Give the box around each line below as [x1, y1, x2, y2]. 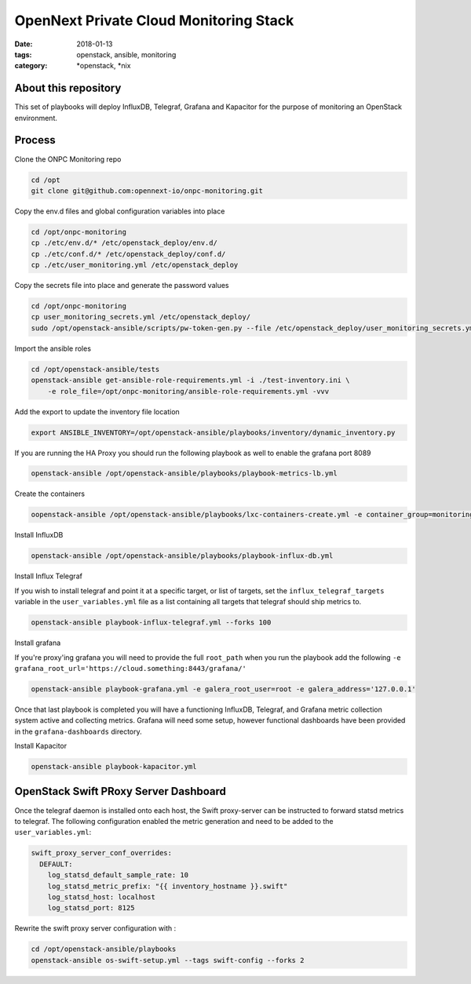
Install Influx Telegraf [14, 571, 82, 581]
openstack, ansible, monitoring [76, 49, 177, 59]
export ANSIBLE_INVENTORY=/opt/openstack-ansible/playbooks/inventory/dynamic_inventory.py [31, 428, 396, 437]
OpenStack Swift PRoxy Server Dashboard [14, 785, 227, 798]
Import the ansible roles [14, 344, 92, 353]
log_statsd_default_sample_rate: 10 [47, 871, 188, 880]
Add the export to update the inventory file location [14, 406, 180, 416]
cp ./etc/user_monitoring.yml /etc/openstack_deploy [31, 261, 239, 270]
